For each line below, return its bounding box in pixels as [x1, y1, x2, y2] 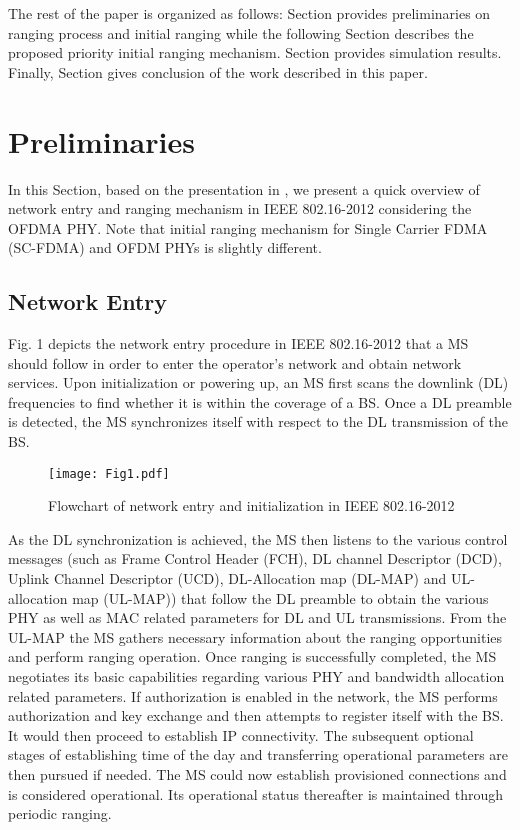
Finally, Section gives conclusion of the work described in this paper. [8, 61, 428, 82]
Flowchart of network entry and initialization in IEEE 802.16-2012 [48, 495, 455, 516]
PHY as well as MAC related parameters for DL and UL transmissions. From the [8, 607, 507, 628]
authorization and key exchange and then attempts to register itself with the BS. [8, 705, 504, 726]
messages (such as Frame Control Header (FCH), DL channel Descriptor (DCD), [8, 548, 502, 569]
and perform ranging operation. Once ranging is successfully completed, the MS [8, 646, 497, 667]
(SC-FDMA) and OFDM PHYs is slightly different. [8, 237, 322, 258]
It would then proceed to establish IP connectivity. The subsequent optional [8, 724, 474, 745]
